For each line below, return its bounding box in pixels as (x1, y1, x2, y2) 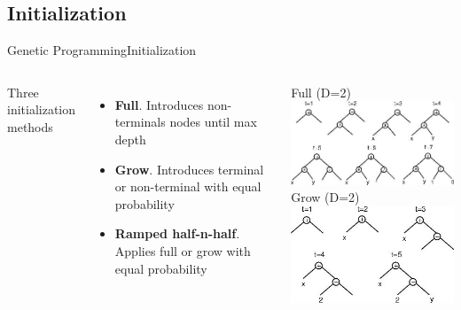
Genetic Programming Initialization (7, 41, 197, 59)
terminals (114, 112, 166, 131)
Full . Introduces (114, 95, 204, 113)
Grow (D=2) (291, 188, 360, 206)
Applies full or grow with (114, 241, 251, 260)
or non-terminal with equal (114, 177, 262, 196)
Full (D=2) (291, 82, 351, 101)
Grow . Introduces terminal (114, 159, 264, 178)
